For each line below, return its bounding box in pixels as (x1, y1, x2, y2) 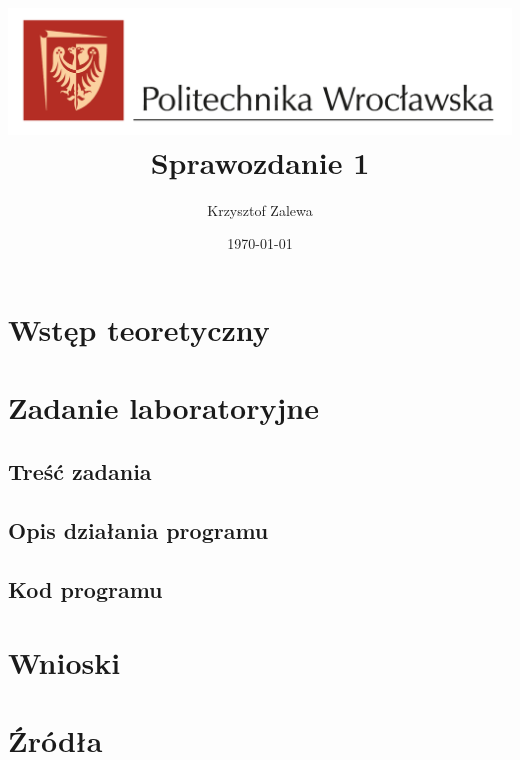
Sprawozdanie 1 (150, 141, 370, 182)
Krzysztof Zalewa (207, 199, 313, 220)
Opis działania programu (8, 514, 269, 545)
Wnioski (8, 642, 121, 683)
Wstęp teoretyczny (8, 308, 270, 349)
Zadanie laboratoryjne (8, 387, 319, 428)
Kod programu (8, 573, 163, 604)
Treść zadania (8, 455, 152, 486)
